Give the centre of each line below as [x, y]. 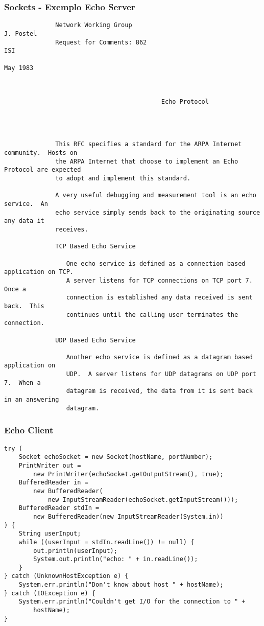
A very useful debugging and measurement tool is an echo [156, 195]
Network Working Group [94, 25]
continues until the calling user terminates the [152, 315]
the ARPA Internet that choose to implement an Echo [147, 161]
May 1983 [19, 68]
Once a [15, 289]
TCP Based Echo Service [95, 247]
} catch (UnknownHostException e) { [66, 576]
